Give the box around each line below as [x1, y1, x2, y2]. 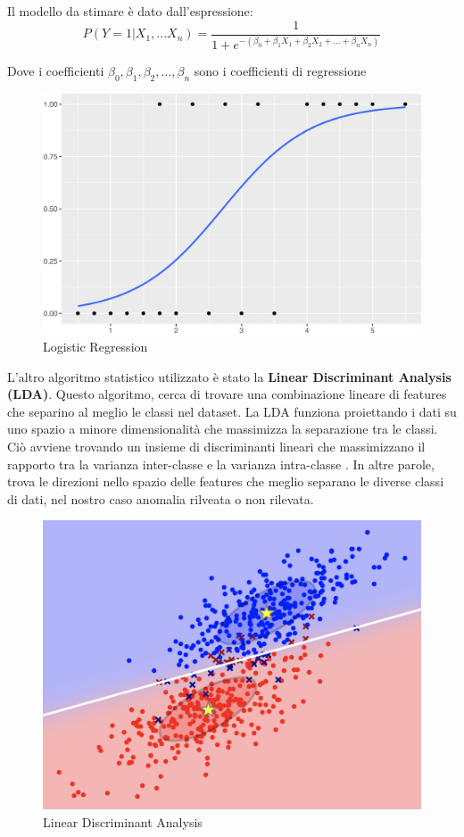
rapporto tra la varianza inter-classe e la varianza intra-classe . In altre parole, [7, 454, 435, 473]
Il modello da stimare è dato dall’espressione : [7, 2, 253, 20]
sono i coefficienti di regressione [194, 62, 367, 79]
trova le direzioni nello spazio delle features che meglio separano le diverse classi [7, 472, 444, 491]
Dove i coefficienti [7, 62, 104, 79]
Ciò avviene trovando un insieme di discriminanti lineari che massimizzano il [7, 436, 426, 455]
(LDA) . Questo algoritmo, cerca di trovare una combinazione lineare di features [7, 385, 447, 403]
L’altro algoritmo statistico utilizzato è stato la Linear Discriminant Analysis [7, 367, 452, 385]
